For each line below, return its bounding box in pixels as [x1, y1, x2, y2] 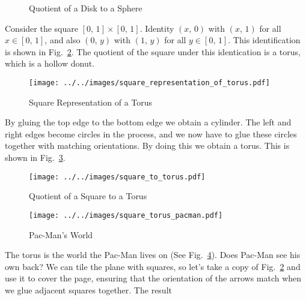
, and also [44, 34, 81, 46]
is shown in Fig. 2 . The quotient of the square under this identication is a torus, [5, 45, 301, 58]
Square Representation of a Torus [29, 95, 153, 108]
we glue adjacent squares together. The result [5, 283, 172, 296]
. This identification [228, 34, 301, 46]
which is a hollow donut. [5, 57, 95, 70]
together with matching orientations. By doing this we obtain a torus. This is [5, 139, 290, 152]
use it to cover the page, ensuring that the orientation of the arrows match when [5, 272, 302, 284]
